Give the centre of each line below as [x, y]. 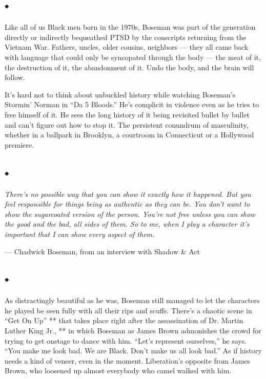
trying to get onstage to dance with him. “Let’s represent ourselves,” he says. [126, 340]
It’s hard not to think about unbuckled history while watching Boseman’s [120, 94]
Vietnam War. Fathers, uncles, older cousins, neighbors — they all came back [127, 47]
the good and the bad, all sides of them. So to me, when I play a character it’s [127, 224]
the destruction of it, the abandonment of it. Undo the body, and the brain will [129, 67]
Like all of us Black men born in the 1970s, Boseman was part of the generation [130, 27]
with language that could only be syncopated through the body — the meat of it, [133, 57]
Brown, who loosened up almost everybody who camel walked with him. [118, 371]
